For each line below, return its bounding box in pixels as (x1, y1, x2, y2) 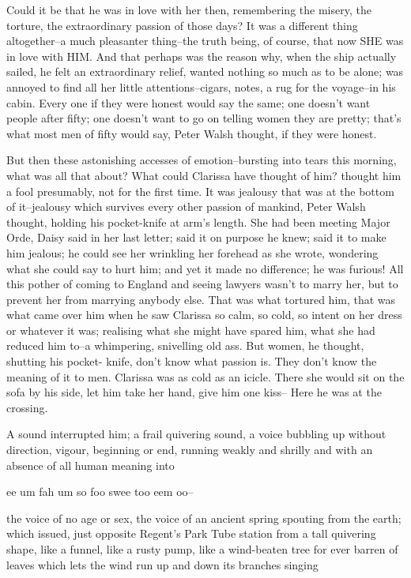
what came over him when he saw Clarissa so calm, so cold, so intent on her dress (6, 306, 402, 323)
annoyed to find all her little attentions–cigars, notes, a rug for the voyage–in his (6, 78, 396, 95)
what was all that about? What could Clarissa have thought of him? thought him (6, 167, 402, 183)
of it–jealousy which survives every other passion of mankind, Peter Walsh (6, 198, 366, 215)
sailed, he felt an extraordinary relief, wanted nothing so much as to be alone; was (6, 63, 404, 80)
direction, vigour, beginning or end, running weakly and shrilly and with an (6, 441, 373, 458)
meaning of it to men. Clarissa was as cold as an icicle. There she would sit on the (6, 368, 405, 385)
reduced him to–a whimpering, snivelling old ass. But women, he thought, (6, 337, 364, 354)
